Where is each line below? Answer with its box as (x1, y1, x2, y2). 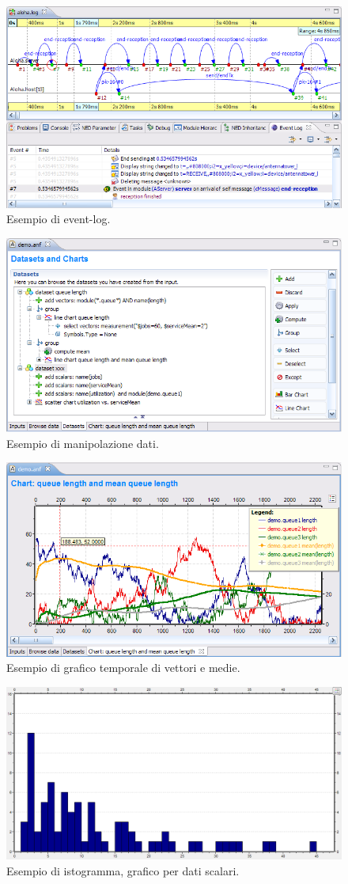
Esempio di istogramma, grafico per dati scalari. (6, 863, 240, 879)
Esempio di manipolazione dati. (6, 434, 159, 451)
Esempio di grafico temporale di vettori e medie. (6, 659, 240, 676)
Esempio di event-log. (6, 211, 111, 227)
